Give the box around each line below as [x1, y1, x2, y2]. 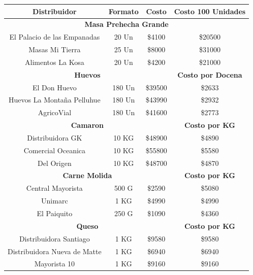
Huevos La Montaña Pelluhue [9, 94, 101, 105]
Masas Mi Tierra [28, 44, 81, 55]
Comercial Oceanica [23, 145, 86, 155]
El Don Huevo [32, 82, 77, 92]
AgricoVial [38, 107, 72, 118]
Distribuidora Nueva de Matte [8, 246, 102, 256]
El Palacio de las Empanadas [9, 31, 100, 42]
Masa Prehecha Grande [84, 19, 169, 29]
